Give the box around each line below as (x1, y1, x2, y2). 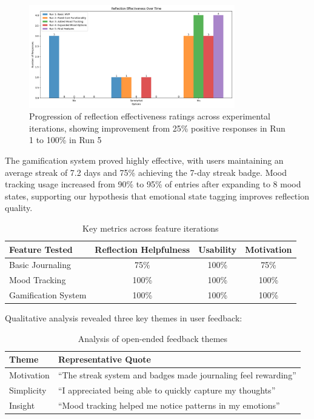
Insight (9, 398, 35, 411)
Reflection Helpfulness (95, 243, 190, 255)
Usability (198, 243, 237, 255)
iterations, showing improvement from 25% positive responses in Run (29, 121, 286, 134)
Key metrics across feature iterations (82, 221, 219, 234)
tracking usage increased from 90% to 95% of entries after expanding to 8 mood (5, 178, 301, 190)
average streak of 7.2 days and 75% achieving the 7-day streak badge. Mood (5, 166, 287, 178)
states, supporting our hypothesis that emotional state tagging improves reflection (5, 189, 309, 202)
